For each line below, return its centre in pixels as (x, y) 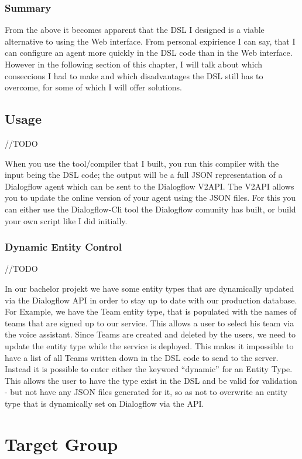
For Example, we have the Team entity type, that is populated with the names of (151, 311)
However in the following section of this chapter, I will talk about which (134, 64)
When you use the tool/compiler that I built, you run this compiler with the (142, 163)
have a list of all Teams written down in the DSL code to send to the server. (142, 357)
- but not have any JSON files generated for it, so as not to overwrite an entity (146, 392)
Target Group (61, 443)
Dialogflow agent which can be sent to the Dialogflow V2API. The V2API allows (150, 186)
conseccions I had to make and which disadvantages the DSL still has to (134, 75)
